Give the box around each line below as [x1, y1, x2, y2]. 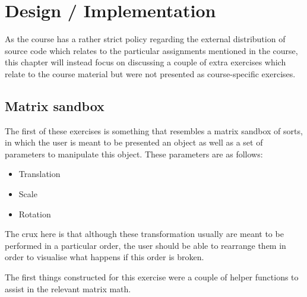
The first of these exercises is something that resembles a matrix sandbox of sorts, [5, 124, 303, 137]
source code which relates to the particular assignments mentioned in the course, [5, 44, 298, 56]
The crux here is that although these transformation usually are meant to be [5, 228, 284, 240]
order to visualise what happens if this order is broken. [5, 251, 204, 263]
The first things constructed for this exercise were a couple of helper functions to [5, 271, 299, 283]
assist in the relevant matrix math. [5, 282, 131, 295]
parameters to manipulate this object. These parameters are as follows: [5, 147, 263, 160]
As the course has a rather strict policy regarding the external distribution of [5, 33, 286, 45]
